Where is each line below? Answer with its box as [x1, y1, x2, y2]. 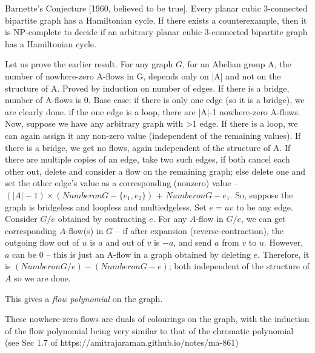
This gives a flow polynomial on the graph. [5, 292, 163, 304]
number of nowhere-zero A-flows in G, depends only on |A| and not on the [5, 69, 281, 82]
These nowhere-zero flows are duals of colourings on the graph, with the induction [5, 312, 310, 325]
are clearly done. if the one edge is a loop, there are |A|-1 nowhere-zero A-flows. [5, 105, 300, 118]
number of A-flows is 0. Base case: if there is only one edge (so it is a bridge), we [5, 93, 305, 106]
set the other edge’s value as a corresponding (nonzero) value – [5, 176, 239, 189]
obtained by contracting [58, 212, 147, 225]
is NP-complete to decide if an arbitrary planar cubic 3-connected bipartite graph [5, 25, 308, 38]
